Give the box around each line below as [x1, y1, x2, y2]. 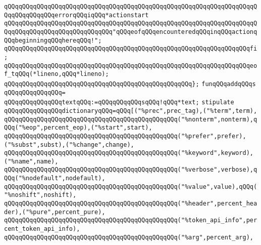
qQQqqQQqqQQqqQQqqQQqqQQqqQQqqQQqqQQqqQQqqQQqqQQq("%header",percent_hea [4, 200, 257, 208]
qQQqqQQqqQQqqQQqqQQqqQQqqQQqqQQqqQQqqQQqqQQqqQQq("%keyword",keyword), [4, 149, 253, 157]
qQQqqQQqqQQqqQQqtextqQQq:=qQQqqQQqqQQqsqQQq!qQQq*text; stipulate [4, 99, 234, 106]
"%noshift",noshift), [4, 191, 77, 199]
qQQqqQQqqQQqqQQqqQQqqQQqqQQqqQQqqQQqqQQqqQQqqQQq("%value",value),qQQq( [4, 183, 257, 190]
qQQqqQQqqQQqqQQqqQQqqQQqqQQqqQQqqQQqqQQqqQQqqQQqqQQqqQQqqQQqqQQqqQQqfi [4, 45, 257, 53]
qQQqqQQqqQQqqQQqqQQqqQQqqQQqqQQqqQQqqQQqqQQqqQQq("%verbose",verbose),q [4, 166, 257, 174]
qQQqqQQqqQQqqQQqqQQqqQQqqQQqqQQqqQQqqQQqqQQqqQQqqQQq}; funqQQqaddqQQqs [4, 80, 256, 88]
